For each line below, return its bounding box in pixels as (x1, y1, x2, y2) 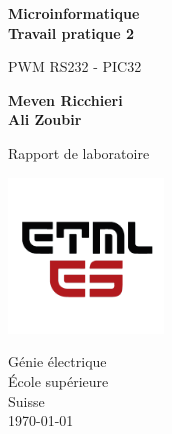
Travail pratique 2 (8, 22, 134, 43)
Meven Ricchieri (8, 89, 123, 110)
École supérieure (8, 370, 109, 391)
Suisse (8, 390, 45, 411)
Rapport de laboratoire (8, 142, 150, 163)
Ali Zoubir (8, 109, 82, 130)
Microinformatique (8, 3, 140, 23)
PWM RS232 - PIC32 (8, 56, 142, 77)
